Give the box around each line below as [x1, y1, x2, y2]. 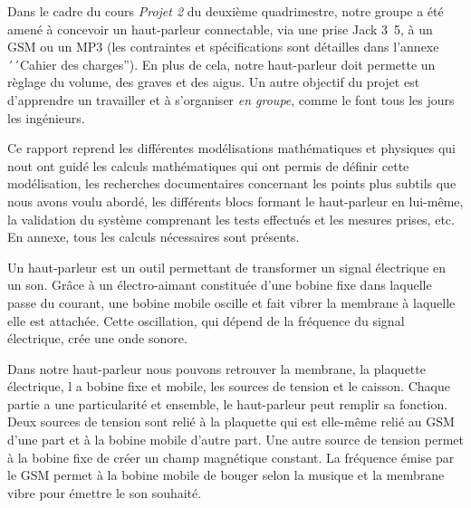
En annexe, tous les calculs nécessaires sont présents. [7, 227, 300, 246]
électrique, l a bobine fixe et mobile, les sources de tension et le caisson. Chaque [7, 377, 450, 396]
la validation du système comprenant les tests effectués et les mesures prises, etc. [7, 209, 455, 228]
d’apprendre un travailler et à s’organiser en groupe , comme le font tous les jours [7, 90, 455, 109]
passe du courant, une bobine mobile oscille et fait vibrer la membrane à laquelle [7, 292, 456, 312]
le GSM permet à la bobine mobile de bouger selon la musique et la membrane [7, 465, 445, 484]
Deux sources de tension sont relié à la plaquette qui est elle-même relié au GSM [7, 412, 455, 431]
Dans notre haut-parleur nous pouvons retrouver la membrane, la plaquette [7, 359, 426, 378]
